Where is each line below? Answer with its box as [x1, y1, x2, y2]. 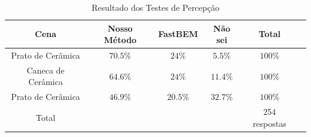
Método [103, 34, 137, 46]
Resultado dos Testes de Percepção [92, 1, 219, 13]
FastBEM [158, 28, 199, 40]
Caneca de [26, 63, 65, 76]
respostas [252, 117, 286, 129]
